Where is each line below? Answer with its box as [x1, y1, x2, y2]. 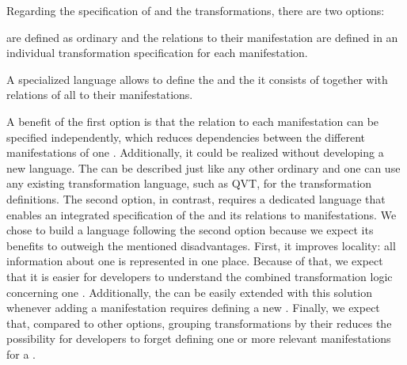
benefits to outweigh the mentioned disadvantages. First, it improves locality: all [6, 237, 396, 253]
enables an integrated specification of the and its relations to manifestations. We [6, 206, 397, 222]
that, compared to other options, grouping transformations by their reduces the [6, 314, 392, 331]
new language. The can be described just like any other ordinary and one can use [6, 159, 401, 176]
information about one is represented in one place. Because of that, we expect [6, 253, 383, 269]
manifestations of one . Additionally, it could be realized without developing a [6, 144, 384, 161]
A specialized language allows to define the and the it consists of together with [6, 70, 388, 87]
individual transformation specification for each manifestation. [6, 44, 308, 61]
